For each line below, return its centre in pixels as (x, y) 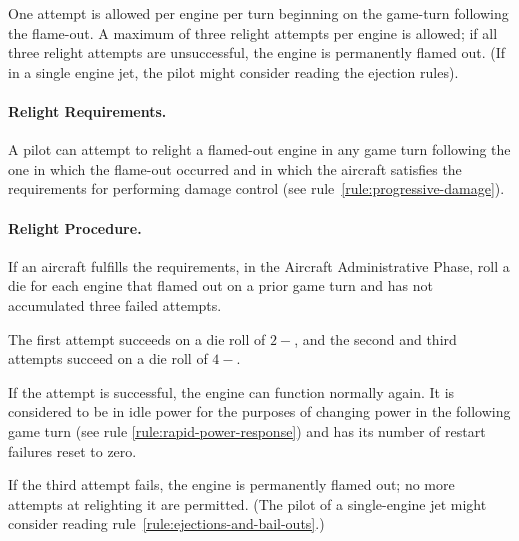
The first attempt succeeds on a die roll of (137, 338)
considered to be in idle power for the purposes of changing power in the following (259, 411)
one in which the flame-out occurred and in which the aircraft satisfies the (235, 168)
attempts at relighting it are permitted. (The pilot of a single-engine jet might (247, 503)
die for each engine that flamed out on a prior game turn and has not (220, 285)
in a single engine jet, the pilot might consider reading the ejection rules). (233, 71)
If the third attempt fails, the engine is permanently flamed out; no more (231, 484)
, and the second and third (375, 338)
